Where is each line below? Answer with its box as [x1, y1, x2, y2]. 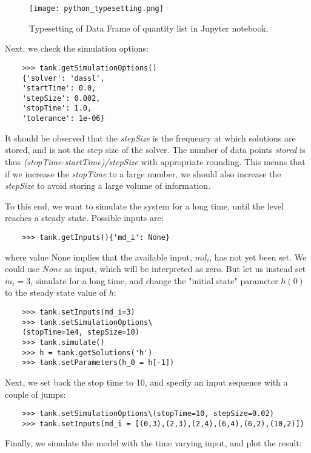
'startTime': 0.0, [22, 84, 96, 93]
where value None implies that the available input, [5, 250, 192, 263]
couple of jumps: [5, 387, 66, 400]
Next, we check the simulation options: [5, 42, 149, 55]
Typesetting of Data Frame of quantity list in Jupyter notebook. [29, 21, 269, 34]
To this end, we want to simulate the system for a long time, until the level [5, 199, 284, 212]
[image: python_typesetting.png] [29, 4, 164, 13]
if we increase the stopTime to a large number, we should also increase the [5, 167, 281, 180]
